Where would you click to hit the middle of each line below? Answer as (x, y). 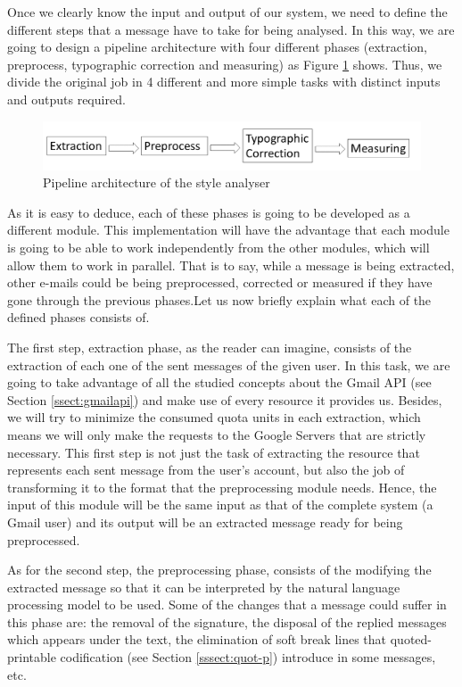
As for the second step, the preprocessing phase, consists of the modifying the (219, 570)
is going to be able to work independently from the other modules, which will (219, 247)
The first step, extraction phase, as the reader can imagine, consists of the (210, 347)
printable (32, 657)
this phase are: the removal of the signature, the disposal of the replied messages (227, 621)
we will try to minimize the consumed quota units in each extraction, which (214, 417)
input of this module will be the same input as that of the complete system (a (220, 505)
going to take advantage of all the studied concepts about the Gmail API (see (219, 382)
